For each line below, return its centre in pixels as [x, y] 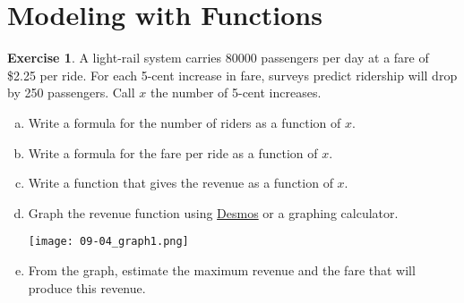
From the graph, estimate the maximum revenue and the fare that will [222, 269]
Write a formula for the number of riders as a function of [185, 122]
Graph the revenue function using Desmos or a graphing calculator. [213, 212]
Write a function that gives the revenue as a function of [180, 183]
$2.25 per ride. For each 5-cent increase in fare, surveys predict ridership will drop [232, 75]
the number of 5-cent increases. [236, 93]
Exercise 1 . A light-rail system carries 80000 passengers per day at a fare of [218, 58]
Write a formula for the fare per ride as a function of [173, 152]
